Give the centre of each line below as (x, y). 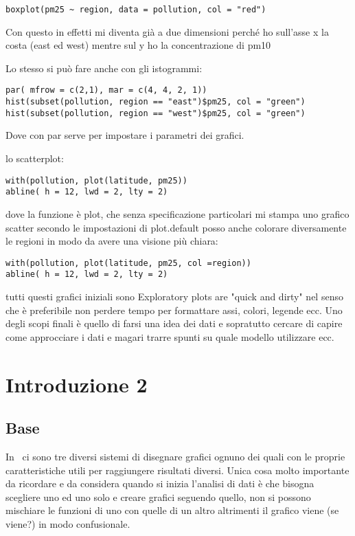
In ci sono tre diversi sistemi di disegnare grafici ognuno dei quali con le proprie (175, 456)
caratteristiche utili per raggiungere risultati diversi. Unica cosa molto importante (177, 470)
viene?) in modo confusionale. (68, 523)
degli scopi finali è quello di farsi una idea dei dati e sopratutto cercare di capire (174, 323)
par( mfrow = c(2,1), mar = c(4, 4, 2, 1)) (106, 90)
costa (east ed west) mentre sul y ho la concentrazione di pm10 (138, 45)
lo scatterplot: (35, 158)
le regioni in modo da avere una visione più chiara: (112, 241)
